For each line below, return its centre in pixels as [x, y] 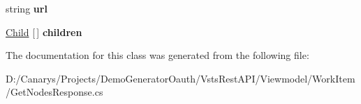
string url [27, 8]
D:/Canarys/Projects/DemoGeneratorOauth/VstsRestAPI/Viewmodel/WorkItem [180, 78]
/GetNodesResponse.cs [54, 92]
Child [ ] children [44, 32]
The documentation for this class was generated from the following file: [157, 55]
